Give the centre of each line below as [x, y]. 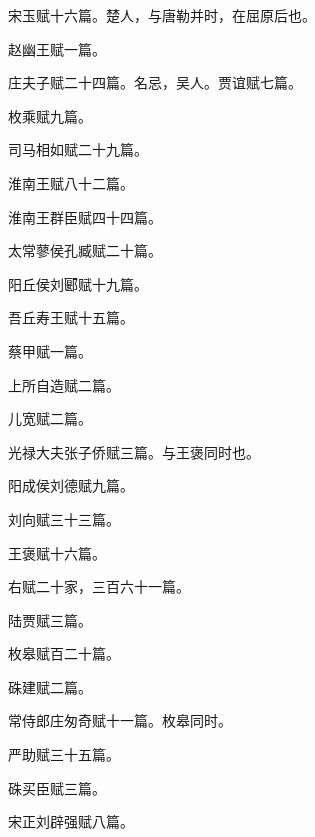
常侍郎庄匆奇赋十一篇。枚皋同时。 [120, 720]
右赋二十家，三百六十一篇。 [99, 586]
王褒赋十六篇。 [57, 552]
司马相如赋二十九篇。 [78, 149]
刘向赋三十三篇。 [64, 518]
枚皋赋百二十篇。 [64, 653]
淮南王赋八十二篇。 [71, 182]
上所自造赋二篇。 [64, 384]
